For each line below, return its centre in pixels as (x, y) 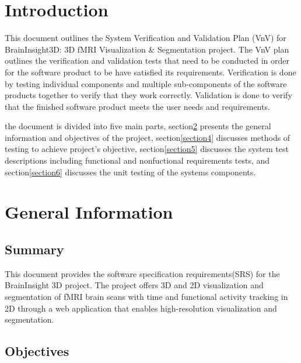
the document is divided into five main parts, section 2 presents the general (138, 126)
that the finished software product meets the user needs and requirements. (137, 106)
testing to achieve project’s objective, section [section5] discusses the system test (147, 149)
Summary (34, 249)
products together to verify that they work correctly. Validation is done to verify (148, 95)
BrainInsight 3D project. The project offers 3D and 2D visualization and (134, 285)
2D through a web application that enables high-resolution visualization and (141, 308)
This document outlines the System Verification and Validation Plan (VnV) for (146, 38)
